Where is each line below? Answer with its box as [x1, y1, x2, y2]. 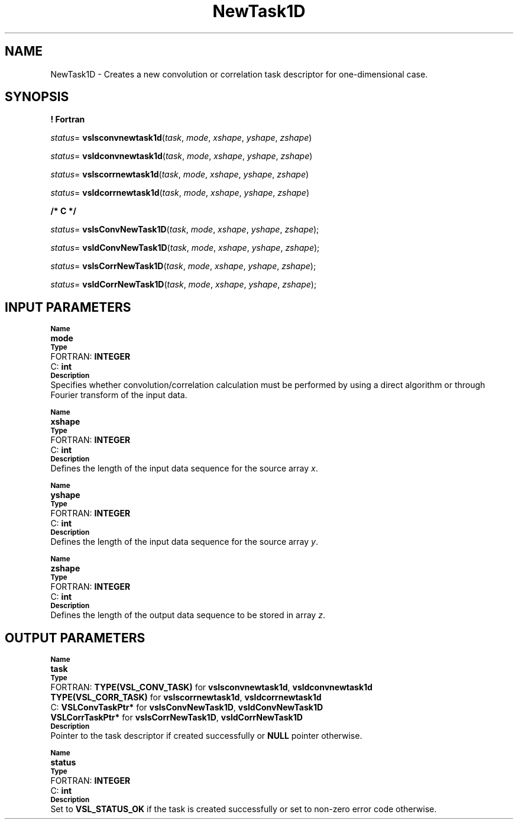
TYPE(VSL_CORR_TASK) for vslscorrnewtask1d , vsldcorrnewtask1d [50, 692, 322, 703]
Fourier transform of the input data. [50, 390, 187, 400]
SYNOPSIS [5, 89, 69, 105]
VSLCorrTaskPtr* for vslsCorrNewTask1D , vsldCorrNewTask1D [50, 712, 303, 723]
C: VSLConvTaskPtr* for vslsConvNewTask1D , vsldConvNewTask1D [50, 702, 323, 713]
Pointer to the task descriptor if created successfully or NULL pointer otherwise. [50, 731, 362, 741]
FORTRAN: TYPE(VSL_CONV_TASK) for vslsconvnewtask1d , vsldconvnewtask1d [50, 682, 373, 693]
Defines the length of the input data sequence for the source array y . [50, 537, 319, 547]
